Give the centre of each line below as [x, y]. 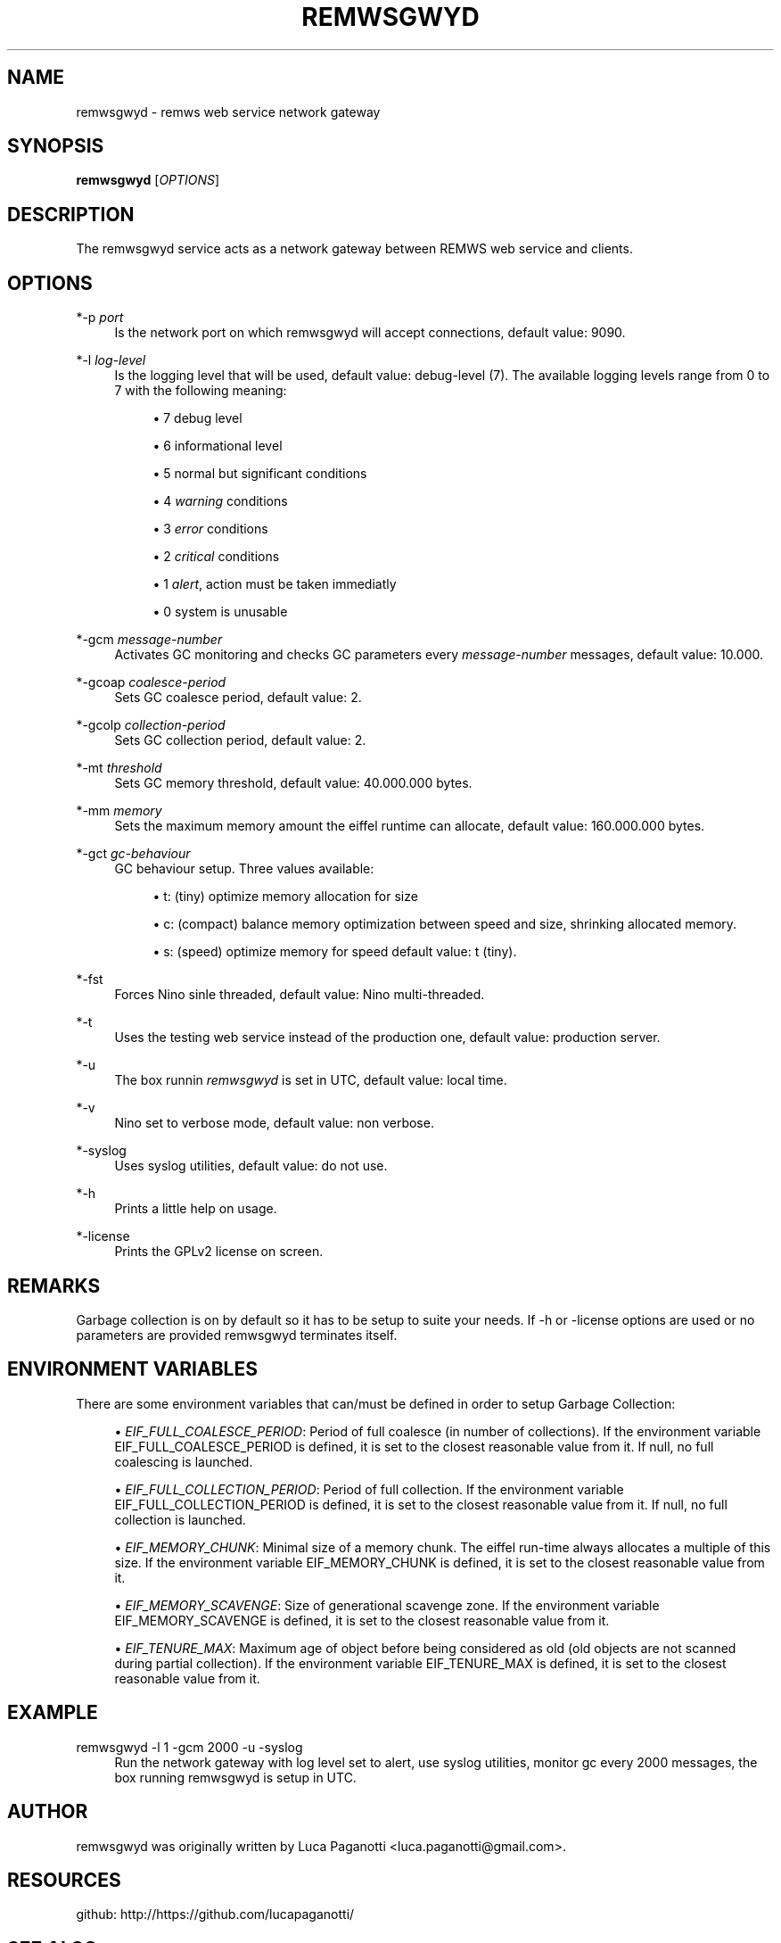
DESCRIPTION [71, 214]
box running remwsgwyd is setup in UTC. [235, 1777]
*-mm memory [119, 811]
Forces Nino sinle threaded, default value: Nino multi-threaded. [300, 995]
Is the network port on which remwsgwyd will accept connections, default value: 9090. [370, 333]
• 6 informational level [218, 446]
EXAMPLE [53, 1713]
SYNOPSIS [56, 146]
